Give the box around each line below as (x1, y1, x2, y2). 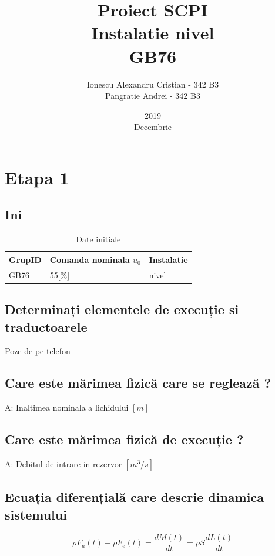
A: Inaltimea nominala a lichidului (5, 401, 129, 414)
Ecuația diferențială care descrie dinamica (5, 488, 264, 506)
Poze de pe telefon (5, 345, 71, 357)
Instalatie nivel (91, 21, 214, 45)
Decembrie (134, 121, 172, 133)
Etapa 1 (5, 165, 69, 189)
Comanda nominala (49, 253, 130, 265)
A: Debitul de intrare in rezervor (5, 457, 122, 470)
